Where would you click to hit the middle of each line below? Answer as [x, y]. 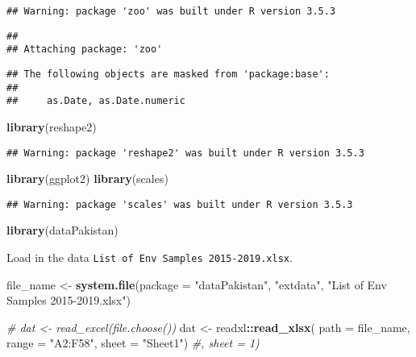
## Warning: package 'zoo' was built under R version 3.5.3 [171, 11]
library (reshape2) [52, 126]
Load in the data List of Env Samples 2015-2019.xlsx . [150, 257]
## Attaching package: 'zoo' [85, 50]
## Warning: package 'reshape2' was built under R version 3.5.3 [185, 153]
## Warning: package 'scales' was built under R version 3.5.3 [180, 204]
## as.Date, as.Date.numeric [96, 101]
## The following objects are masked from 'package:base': [168, 74]
